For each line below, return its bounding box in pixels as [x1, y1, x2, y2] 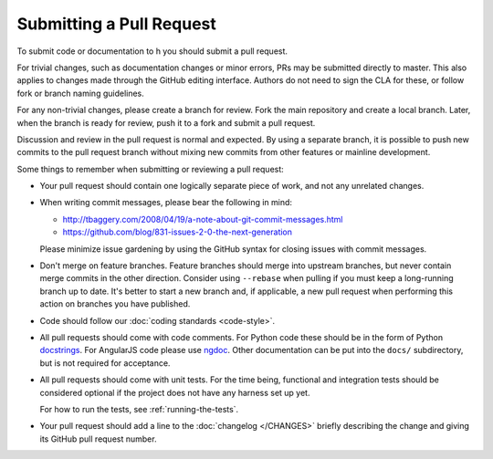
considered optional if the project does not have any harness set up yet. [39, 387, 310, 398]
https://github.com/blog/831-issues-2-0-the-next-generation [62, 226, 292, 237]
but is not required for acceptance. [39, 357, 171, 369]
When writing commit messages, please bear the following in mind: [39, 197, 292, 208]
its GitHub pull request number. [39, 433, 157, 444]
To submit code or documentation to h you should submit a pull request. [16, 46, 288, 57]
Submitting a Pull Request [16, 14, 216, 34]
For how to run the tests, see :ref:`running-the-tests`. [39, 403, 239, 414]
